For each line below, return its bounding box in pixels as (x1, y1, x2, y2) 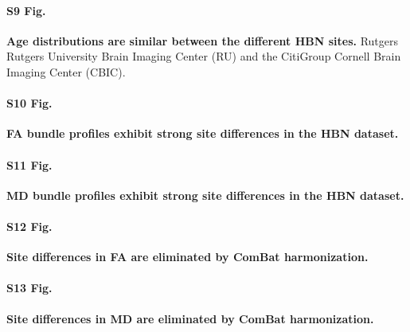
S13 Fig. (6, 279, 53, 296)
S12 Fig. (6, 217, 53, 234)
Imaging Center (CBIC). (6, 63, 126, 80)
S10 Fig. (6, 95, 53, 111)
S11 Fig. (6, 156, 53, 173)
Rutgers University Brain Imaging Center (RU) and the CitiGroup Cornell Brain (6, 48, 401, 64)
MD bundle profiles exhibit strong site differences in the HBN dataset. (6, 186, 404, 203)
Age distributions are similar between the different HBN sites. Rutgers (6, 32, 399, 49)
